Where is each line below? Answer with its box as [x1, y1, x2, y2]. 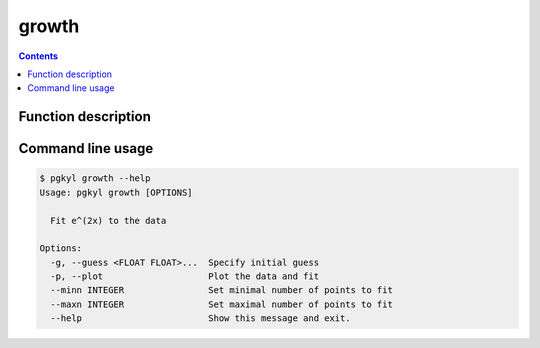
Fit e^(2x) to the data [50, 215, 167, 226]
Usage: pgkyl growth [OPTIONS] [39, 186, 194, 198]
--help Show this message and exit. [50, 313, 351, 324]
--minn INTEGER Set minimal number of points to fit [50, 285, 394, 296]
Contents [18, 50, 59, 62]
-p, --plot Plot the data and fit [50, 271, 320, 282]
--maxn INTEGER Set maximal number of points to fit [50, 298, 394, 310]
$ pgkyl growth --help [39, 173, 151, 184]
